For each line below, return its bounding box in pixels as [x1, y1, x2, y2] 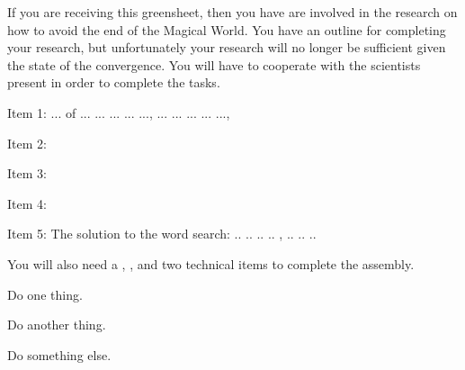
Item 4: [7, 194, 47, 212]
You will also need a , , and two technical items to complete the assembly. [7, 254, 415, 273]
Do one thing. [7, 284, 83, 303]
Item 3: [7, 164, 47, 183]
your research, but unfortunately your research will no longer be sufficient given [7, 38, 446, 57]
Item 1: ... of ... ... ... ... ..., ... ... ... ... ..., [7, 103, 230, 122]
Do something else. [7, 345, 112, 364]
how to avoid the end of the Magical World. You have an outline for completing [7, 20, 446, 39]
